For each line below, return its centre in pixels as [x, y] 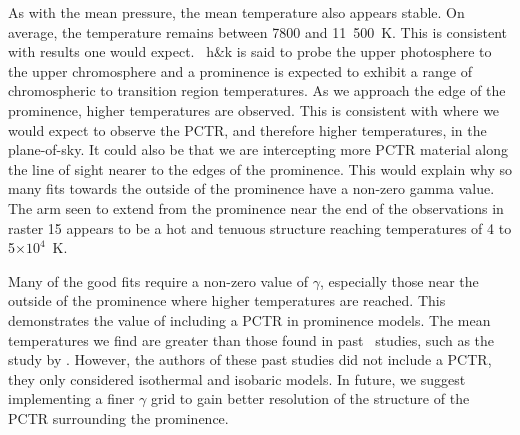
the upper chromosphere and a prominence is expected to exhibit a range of [240, 70]
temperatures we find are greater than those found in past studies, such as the [251, 339]
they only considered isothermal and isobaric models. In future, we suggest [237, 378]
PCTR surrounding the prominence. [118, 417]
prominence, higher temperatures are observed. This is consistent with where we [254, 109]
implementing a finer [71, 398]
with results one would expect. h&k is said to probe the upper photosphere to [250, 51]
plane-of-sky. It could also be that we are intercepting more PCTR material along [258, 149]
